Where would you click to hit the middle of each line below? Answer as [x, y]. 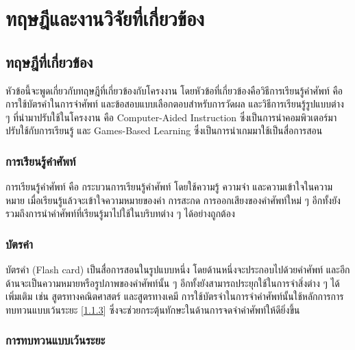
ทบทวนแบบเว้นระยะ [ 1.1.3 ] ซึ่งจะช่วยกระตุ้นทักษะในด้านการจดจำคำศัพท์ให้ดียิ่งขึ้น [153, 309]
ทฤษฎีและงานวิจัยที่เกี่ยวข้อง [105, 18]
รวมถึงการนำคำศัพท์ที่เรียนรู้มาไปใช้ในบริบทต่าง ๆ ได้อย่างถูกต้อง [120, 213]
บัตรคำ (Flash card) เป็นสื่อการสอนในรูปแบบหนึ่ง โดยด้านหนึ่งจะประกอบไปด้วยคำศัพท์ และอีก [178, 270]
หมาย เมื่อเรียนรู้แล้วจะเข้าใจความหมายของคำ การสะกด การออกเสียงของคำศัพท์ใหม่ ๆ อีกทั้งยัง [173, 200]
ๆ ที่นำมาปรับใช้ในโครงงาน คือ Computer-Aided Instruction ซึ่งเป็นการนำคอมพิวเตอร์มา [171, 117]
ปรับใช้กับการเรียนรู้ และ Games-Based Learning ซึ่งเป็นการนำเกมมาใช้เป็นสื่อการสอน [164, 130]
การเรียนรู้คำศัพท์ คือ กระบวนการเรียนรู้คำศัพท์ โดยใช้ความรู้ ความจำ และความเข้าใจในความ [169, 187]
